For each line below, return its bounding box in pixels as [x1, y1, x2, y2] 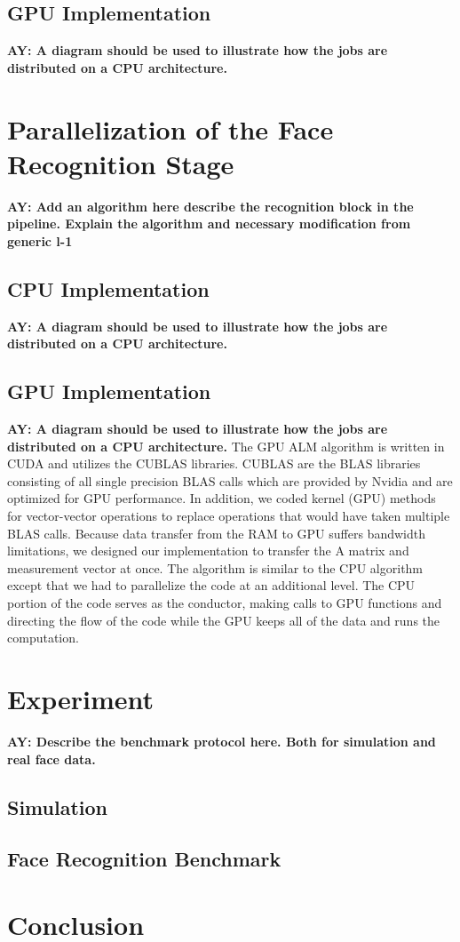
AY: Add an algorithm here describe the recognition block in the [7, 196, 414, 215]
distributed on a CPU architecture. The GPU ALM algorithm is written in [7, 436, 445, 455]
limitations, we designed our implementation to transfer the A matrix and [7, 541, 409, 560]
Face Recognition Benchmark [7, 845, 282, 873]
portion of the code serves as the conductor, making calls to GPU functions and [7, 594, 442, 612]
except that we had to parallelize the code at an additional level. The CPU [7, 576, 416, 595]
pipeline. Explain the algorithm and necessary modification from [7, 214, 411, 233]
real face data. [7, 749, 96, 768]
